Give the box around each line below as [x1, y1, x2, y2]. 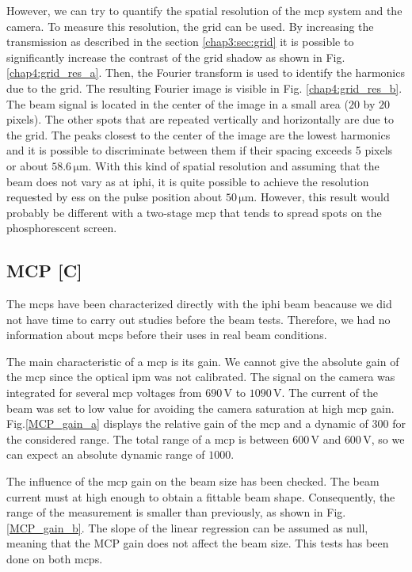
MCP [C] [6, 258, 82, 283]
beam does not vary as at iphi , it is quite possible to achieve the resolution [6, 173, 369, 189]
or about [6, 157, 48, 174]
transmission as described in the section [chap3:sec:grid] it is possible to [6, 33, 354, 50]
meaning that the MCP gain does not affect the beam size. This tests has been [6, 535, 389, 551]
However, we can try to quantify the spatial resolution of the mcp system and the [6, 2, 402, 18]
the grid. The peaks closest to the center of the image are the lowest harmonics [6, 126, 391, 143]
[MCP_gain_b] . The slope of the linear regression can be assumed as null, [6, 519, 368, 536]
